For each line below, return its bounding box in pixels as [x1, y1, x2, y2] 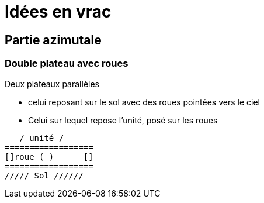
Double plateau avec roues [5, 57, 128, 70]
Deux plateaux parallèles [5, 78, 99, 89]
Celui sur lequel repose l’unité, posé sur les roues [28, 115, 218, 125]
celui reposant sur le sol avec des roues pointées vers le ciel [28, 97, 260, 107]
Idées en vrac [5, 2, 112, 22]
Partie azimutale [5, 32, 102, 47]
